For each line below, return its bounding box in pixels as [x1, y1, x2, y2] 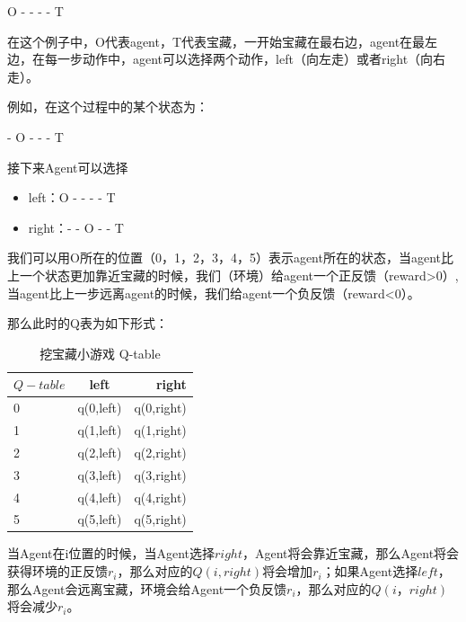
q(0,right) [134, 398, 187, 417]
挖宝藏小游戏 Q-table [40, 343, 161, 362]
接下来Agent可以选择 [7, 157, 128, 176]
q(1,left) [77, 421, 122, 439]
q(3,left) [77, 465, 122, 484]
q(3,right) [134, 465, 187, 484]
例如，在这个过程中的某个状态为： [7, 97, 208, 116]
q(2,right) [134, 442, 187, 461]
